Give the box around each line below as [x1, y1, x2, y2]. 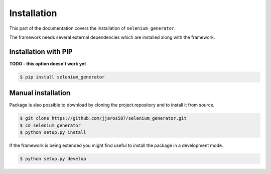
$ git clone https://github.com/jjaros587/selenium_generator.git [20, 116, 187, 121]
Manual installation [9, 89, 71, 98]
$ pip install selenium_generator [20, 74, 105, 80]
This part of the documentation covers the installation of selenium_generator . [9, 25, 176, 31]
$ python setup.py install [20, 130, 86, 135]
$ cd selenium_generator [20, 122, 81, 128]
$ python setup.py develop [20, 156, 86, 162]
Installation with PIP [9, 47, 73, 56]
